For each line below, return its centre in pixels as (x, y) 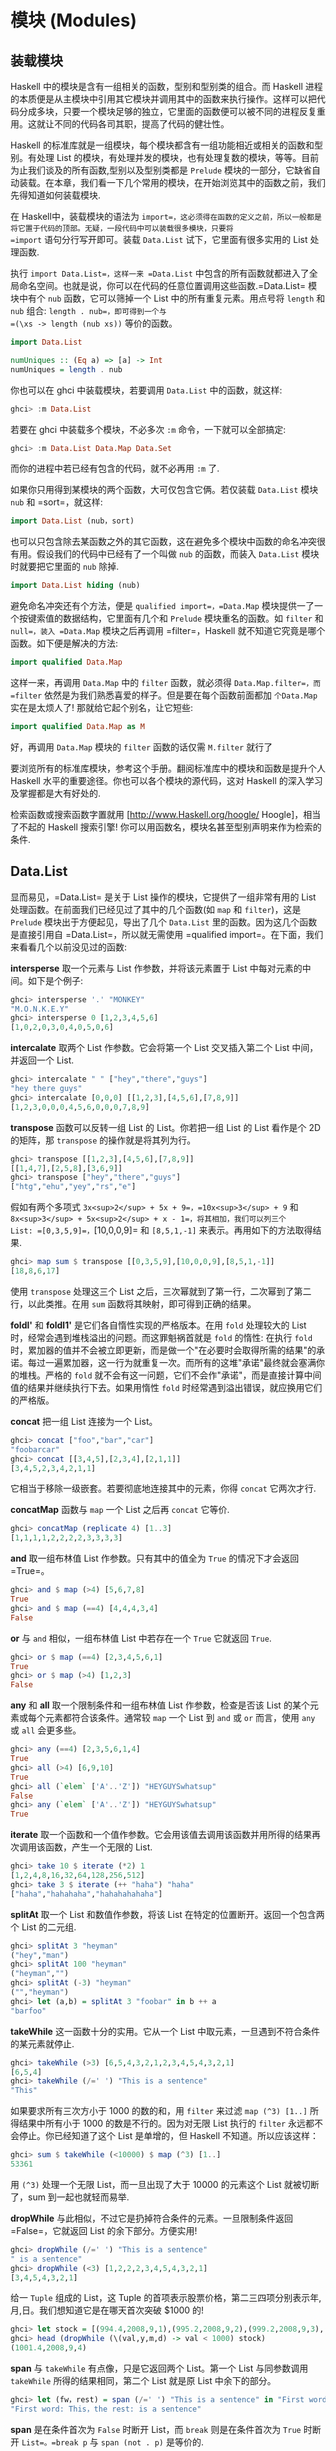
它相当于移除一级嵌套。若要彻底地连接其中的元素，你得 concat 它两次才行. (163, 1488)
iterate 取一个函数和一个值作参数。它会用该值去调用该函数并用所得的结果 (161, 1835)
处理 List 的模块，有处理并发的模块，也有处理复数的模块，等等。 (169, 157)
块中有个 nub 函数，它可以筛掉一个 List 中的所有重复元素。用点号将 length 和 (168, 298)
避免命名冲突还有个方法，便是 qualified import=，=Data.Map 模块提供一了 (162, 606)
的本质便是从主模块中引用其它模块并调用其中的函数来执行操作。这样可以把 (163, 99)
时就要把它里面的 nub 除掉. (65, 567)
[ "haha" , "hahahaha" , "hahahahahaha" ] (86, 1894)
